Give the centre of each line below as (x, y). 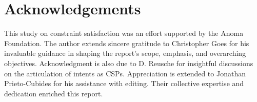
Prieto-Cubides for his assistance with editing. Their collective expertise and (124, 83)
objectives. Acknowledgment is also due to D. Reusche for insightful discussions (129, 63)
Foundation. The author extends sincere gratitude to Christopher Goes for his (127, 43)
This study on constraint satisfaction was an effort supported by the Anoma (124, 33)
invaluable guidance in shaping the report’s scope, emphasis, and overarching (125, 53)
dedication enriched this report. (54, 93)
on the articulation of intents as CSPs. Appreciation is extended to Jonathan (125, 73)
